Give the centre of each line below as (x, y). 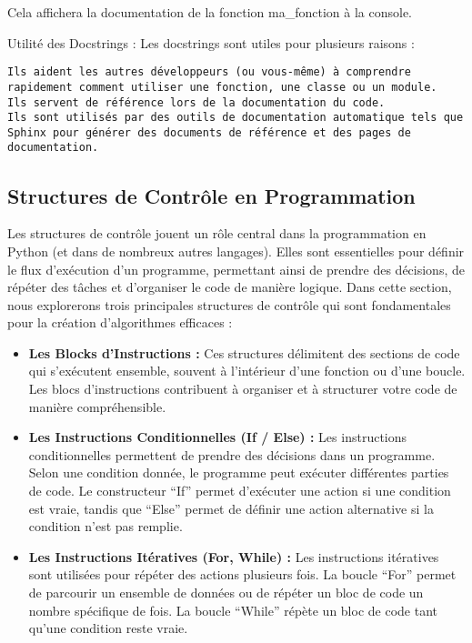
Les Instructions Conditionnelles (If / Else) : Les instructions (218, 437)
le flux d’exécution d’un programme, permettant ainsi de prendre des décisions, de (236, 269)
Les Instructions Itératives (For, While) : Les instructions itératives (234, 556)
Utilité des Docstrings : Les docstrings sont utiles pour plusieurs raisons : (211, 42)
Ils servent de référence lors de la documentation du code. (196, 102)
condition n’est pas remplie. (105, 526)
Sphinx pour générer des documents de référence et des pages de (209, 132)
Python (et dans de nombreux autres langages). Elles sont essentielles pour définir (236, 251)
